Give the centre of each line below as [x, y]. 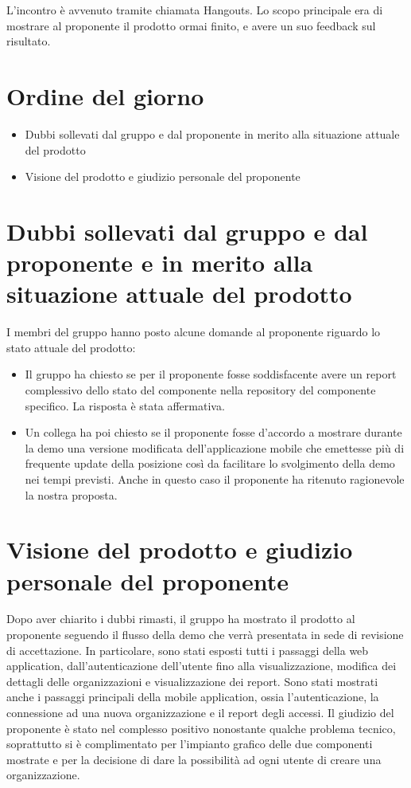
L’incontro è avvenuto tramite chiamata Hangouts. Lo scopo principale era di [195, 10]
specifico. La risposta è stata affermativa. [125, 405]
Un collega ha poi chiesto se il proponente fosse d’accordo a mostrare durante [213, 432]
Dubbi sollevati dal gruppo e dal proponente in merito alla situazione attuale [212, 133]
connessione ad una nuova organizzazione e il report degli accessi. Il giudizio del [200, 712]
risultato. [29, 41]
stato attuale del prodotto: [71, 347]
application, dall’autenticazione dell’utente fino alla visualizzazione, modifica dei [202, 666]
